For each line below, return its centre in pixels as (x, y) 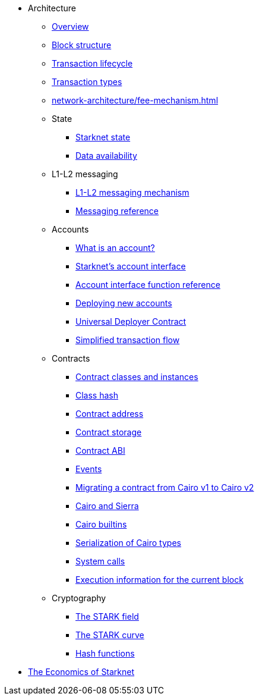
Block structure (82, 45)
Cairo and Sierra (107, 506)
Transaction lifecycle (92, 63)
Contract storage (109, 432)
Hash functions (105, 653)
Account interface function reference (148, 285)
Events (89, 469)
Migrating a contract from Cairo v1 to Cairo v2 (165, 487)
